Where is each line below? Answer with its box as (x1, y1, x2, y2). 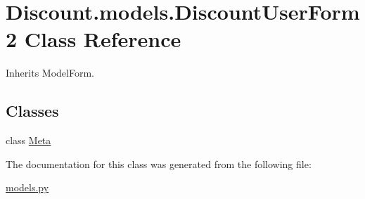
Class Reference (24, 25, 181, 53)
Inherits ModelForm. (6, 65, 94, 80)
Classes (6, 100, 59, 122)
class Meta (6, 133, 51, 148)
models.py (6, 180, 49, 195)
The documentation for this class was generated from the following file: (6, 156, 312, 171)
